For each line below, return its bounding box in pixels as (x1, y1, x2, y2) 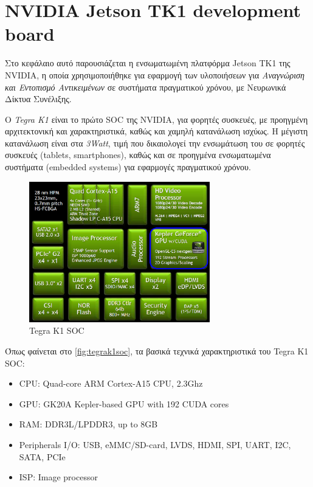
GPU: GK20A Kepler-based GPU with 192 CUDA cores (19, 397, 229, 410)
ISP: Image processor (19, 471, 98, 483)
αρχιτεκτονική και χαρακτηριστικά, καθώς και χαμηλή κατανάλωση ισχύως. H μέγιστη (5, 125, 308, 137)
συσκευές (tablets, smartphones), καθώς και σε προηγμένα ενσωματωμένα (5, 148, 271, 161)
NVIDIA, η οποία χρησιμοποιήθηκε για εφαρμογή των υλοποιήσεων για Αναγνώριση (5, 68, 304, 81)
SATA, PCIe (19, 450, 66, 463)
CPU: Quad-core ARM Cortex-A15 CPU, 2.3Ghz (19, 377, 203, 390)
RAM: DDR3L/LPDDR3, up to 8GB (19, 418, 158, 430)
